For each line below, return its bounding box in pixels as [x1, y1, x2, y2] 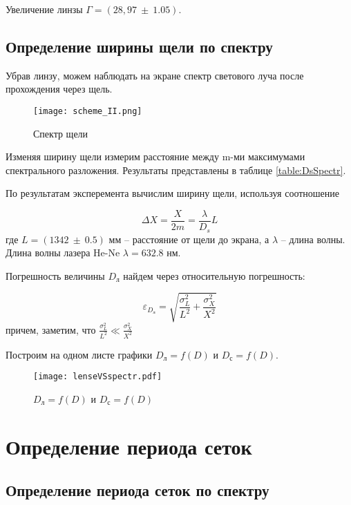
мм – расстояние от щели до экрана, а [108, 231, 269, 246]
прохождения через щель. [6, 82, 113, 96]
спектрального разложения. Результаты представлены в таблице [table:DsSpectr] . [6, 162, 346, 177]
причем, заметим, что [6, 322, 96, 336]
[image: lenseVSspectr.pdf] [33, 372, 162, 382]
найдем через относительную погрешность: [123, 268, 305, 283]
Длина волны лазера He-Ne [6, 245, 120, 260]
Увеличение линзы [6, 2, 83, 16]
